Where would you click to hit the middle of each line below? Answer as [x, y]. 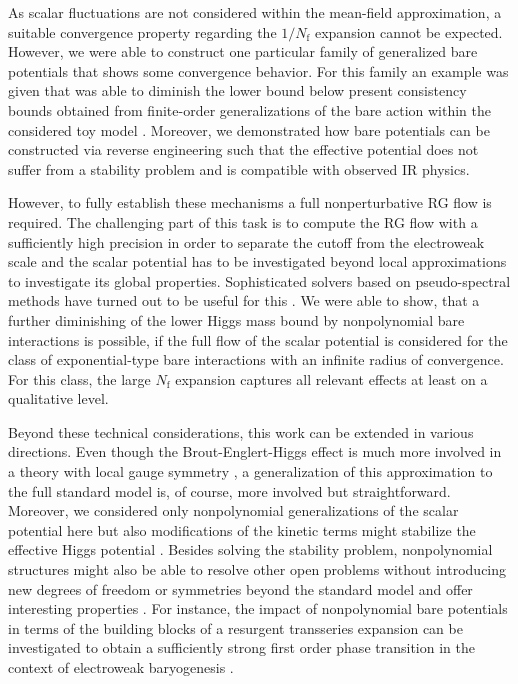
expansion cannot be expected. [408, 31]
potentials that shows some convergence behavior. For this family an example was [258, 70]
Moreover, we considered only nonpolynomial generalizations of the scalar [233, 510]
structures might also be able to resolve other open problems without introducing [257, 569]
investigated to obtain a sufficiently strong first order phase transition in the [241, 647]
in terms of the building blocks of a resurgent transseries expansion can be [235, 627]
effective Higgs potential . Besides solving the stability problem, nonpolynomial [250, 549]
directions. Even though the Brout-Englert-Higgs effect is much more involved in [255, 451]
